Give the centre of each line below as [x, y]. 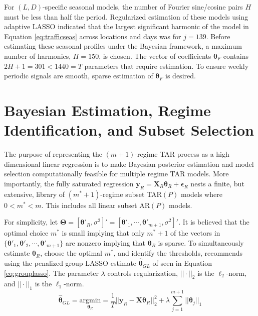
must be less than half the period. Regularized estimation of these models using [126, 16]
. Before [218, 36]
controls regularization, [143, 273]
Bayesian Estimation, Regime [107, 110]
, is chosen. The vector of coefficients [155, 56]
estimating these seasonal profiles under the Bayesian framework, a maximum [123, 46]
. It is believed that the [214, 222]
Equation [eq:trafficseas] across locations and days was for [93, 36]
